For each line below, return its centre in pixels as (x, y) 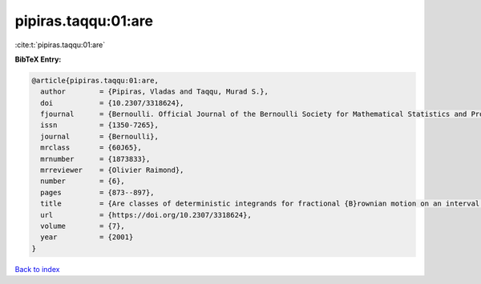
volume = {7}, (83, 226)
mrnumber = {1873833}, (95, 159)
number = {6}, (83, 181)
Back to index (37, 269)
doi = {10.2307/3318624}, (112, 103)
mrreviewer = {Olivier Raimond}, (112, 170)
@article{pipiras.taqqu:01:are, (95, 80)
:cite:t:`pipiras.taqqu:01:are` (60, 45)
